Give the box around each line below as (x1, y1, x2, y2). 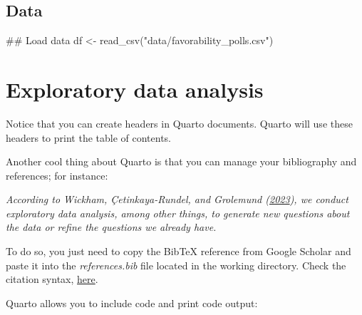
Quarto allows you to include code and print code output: (6, 295, 258, 310)
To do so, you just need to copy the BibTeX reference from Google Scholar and (6, 244, 351, 259)
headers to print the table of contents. (6, 130, 172, 145)
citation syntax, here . (6, 272, 98, 286)
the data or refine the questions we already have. (6, 220, 217, 234)
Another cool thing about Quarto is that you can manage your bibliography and (6, 154, 357, 169)
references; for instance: (6, 167, 108, 182)
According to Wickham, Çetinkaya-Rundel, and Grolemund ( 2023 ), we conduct (6, 192, 348, 207)
